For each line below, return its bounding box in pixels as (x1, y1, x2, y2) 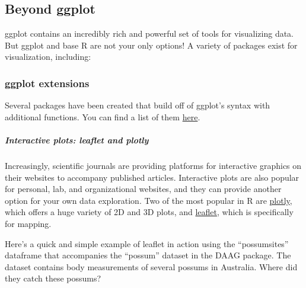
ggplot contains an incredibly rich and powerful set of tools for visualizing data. (5, 27, 294, 40)
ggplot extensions (5, 75, 90, 90)
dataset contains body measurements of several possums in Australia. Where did (5, 260, 298, 273)
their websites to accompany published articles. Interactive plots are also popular (5, 171, 299, 183)
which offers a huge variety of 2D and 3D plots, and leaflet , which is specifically (5, 206, 294, 218)
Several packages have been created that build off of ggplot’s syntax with (5, 99, 270, 111)
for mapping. (5, 217, 52, 229)
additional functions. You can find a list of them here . (5, 110, 200, 123)
